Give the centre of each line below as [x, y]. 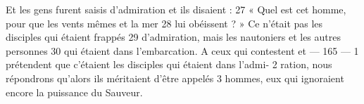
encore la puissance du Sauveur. [74, 92]
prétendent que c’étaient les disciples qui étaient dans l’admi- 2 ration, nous [169, 64]
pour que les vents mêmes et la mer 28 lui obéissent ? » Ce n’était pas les [164, 23]
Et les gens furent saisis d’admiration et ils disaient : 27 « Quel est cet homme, [176, 9]
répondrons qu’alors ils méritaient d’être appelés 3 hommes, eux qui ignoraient [175, 78]
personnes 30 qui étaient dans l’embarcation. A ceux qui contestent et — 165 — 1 [182, 50]
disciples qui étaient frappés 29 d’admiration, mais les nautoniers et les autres [173, 37]
